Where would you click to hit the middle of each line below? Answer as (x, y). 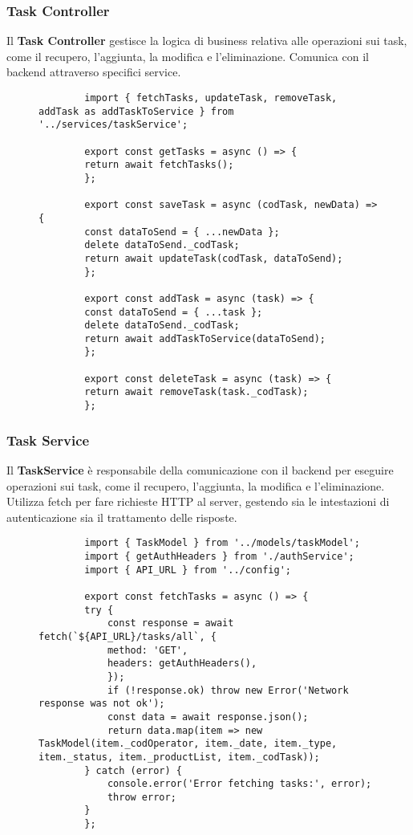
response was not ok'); (102, 704)
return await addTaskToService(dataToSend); (205, 338)
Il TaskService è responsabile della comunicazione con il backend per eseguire (200, 469)
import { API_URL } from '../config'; (188, 570)
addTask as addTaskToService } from (136, 111)
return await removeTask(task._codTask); (196, 392)
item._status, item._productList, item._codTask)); (179, 757)
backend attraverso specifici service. (94, 72)
